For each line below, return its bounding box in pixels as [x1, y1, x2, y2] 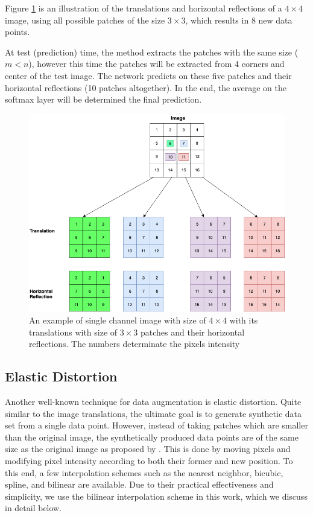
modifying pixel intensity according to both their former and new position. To [5, 454, 293, 467]
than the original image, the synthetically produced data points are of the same [5, 430, 299, 443]
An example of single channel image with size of [29, 313, 206, 326]
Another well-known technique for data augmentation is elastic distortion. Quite [5, 395, 302, 407]
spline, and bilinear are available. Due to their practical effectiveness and [5, 478, 274, 491]
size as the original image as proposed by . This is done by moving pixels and [5, 442, 291, 455]
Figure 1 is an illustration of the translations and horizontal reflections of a [5, 2, 282, 14]
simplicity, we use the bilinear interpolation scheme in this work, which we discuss [5, 489, 308, 502]
